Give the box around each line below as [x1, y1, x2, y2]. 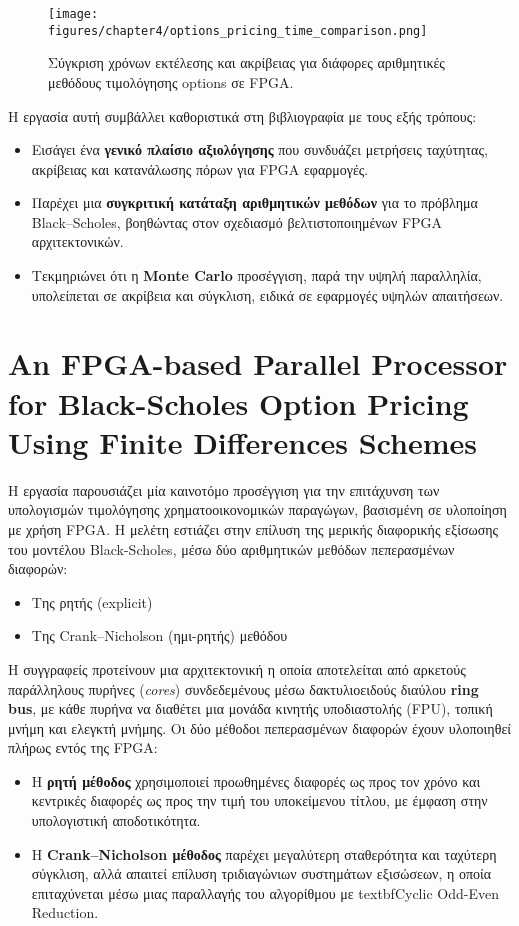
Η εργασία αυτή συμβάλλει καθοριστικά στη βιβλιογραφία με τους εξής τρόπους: [8, 105, 477, 126]
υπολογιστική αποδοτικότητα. [31, 810, 201, 831]
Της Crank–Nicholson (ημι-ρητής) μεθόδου [31, 625, 288, 646]
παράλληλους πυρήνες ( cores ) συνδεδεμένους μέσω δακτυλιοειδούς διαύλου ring [8, 678, 479, 699]
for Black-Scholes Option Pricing [8, 382, 469, 423]
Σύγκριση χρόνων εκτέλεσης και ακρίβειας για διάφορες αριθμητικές [48, 52, 445, 73]
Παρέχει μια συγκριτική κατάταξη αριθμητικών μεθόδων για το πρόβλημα [31, 192, 478, 213]
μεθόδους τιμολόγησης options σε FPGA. [48, 71, 294, 92]
